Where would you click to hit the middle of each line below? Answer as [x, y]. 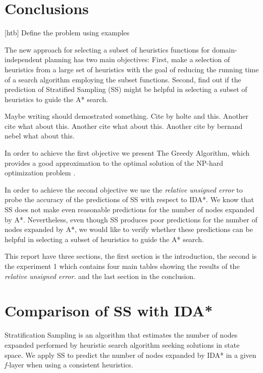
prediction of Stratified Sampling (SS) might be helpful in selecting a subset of [126, 89]
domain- [224, 49]
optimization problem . [40, 173]
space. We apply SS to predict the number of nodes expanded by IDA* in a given [130, 355]
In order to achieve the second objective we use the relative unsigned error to [124, 189]
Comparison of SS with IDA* [109, 311]
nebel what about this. [40, 136]
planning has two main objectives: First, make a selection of [137, 59]
